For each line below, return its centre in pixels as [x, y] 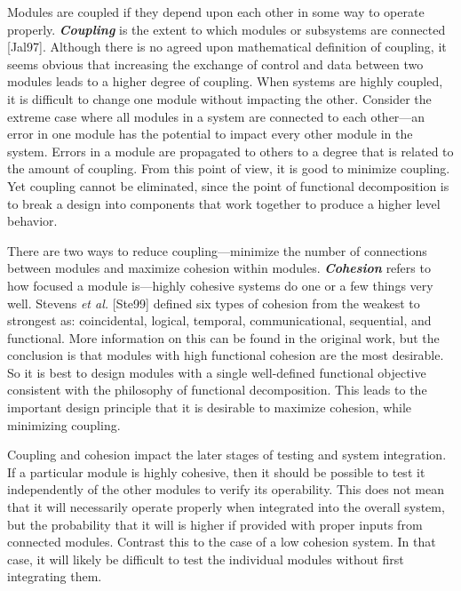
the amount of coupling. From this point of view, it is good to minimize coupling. [229, 168]
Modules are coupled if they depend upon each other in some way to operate [216, 12]
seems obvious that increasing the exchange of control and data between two [215, 64]
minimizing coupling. [64, 424]
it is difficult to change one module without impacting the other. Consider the [219, 98]
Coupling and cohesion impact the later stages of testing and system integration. [227, 455]
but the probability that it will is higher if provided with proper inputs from [215, 524]
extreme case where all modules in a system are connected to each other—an [216, 116]
